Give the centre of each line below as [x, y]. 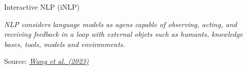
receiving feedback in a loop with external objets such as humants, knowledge [123, 34]
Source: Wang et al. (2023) [46, 61]
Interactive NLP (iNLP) [42, 7]
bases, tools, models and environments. [65, 44]
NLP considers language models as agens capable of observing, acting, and [121, 24]
